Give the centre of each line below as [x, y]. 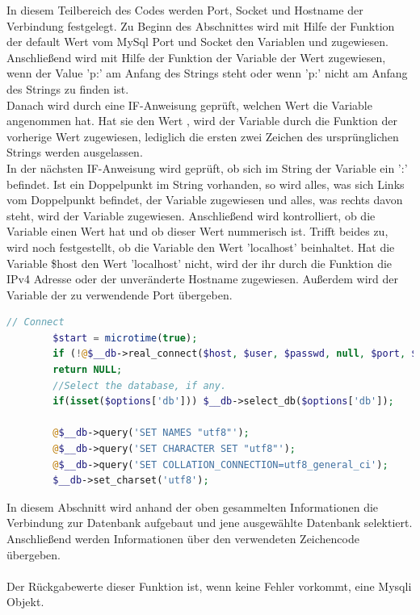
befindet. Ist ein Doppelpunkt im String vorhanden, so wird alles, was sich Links [206, 184]
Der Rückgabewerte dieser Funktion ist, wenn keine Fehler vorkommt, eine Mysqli [209, 586]
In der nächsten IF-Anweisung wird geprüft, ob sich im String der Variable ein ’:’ [207, 167]
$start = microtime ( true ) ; [125, 338]
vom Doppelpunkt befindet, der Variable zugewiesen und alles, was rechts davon [205, 200]
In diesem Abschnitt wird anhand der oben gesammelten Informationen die [193, 506]
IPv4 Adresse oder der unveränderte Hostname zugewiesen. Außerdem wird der [202, 279]
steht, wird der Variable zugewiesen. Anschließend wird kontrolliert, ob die [191, 215]
